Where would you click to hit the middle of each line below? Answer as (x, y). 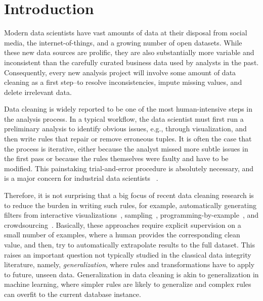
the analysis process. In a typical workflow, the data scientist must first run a (124, 118)
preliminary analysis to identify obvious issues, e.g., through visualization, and (125, 129)
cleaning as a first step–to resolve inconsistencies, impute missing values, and (123, 82)
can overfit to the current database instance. (73, 294)
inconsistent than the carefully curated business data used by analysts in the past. (131, 62)
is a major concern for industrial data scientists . (81, 178)
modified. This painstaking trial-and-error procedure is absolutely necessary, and (129, 168)
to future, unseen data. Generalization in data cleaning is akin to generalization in (131, 274)
